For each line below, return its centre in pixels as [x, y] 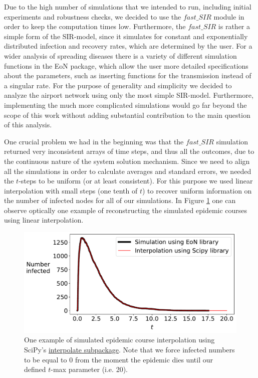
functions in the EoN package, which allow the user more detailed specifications [126, 65]
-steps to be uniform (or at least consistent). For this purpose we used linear [136, 181]
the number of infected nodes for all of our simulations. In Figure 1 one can [120, 200]
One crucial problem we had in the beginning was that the [94, 141]
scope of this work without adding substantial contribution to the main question [127, 115]
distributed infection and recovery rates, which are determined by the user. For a [128, 46]
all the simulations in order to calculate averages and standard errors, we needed [128, 171]
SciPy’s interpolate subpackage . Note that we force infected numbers [130, 350]
